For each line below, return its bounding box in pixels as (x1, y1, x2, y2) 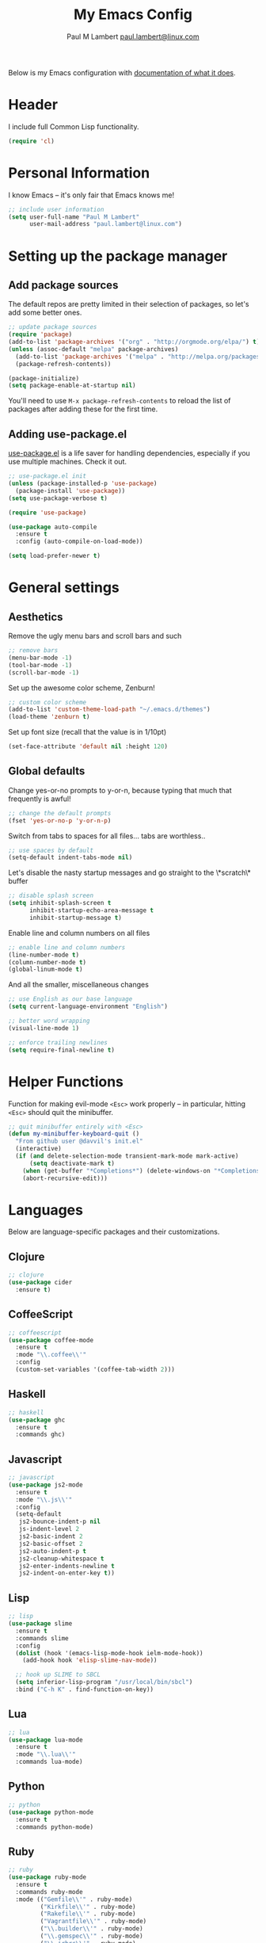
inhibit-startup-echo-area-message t (28, 907, 154, 914)
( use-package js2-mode (8, 1480, 83, 1489)
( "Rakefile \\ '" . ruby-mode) (40, 1910, 136, 1918)
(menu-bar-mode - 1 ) (8, 654, 73, 662)
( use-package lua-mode (8, 1735, 83, 1744)
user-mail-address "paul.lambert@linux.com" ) (28, 220, 182, 228)
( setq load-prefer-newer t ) (8, 552, 101, 560)
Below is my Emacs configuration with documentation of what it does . (8, 67, 236, 77)
